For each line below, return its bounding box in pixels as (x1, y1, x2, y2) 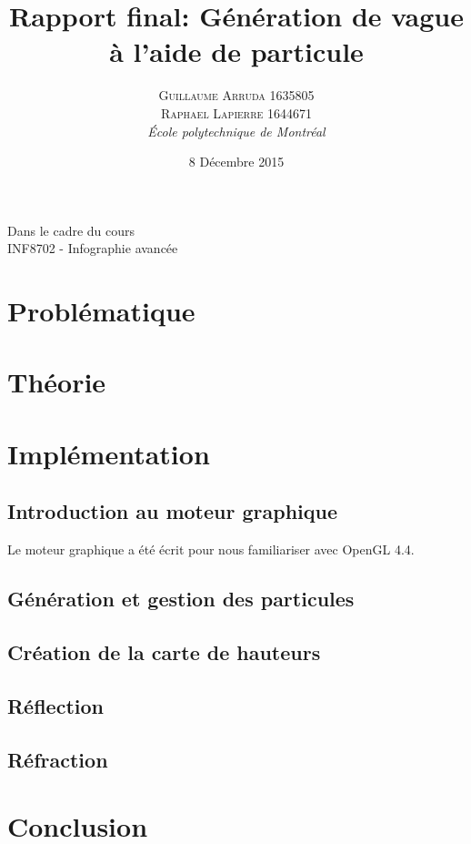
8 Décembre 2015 (188, 152, 285, 171)
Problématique (7, 292, 195, 330)
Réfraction (7, 745, 108, 773)
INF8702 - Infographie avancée (7, 239, 178, 258)
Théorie (7, 363, 106, 401)
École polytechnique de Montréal (147, 121, 326, 140)
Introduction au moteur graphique (7, 497, 337, 525)
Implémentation (7, 434, 210, 472)
